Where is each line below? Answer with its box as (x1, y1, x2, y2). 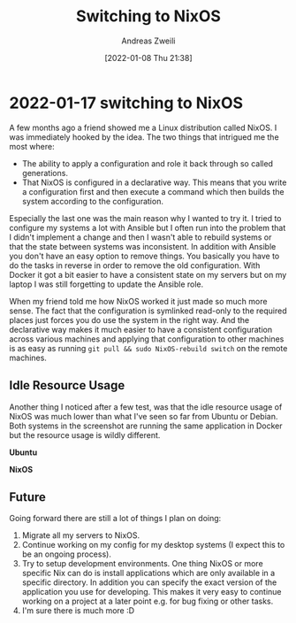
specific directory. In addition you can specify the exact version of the (21, 577, 277, 588)
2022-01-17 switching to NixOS (9, 93, 244, 112)
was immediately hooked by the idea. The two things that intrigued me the (9, 131, 280, 142)
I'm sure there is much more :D (21, 605, 135, 616)
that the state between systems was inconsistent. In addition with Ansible (9, 241, 277, 251)
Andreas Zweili (121, 35, 176, 46)
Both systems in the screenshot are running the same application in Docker (9, 420, 283, 431)
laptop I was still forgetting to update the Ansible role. (9, 279, 204, 289)
